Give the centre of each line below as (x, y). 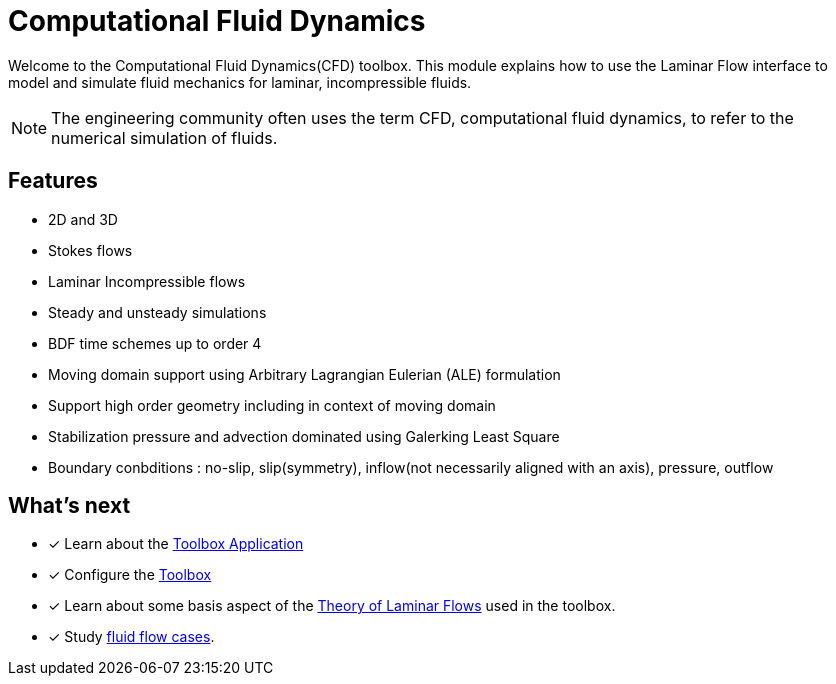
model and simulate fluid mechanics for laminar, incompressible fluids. (240, 82)
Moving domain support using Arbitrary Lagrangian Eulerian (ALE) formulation (304, 374)
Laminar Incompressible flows (147, 281)
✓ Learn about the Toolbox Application (176, 544)
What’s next (69, 506)
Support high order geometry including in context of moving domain (272, 405)
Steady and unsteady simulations (157, 312)
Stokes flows (90, 250)
